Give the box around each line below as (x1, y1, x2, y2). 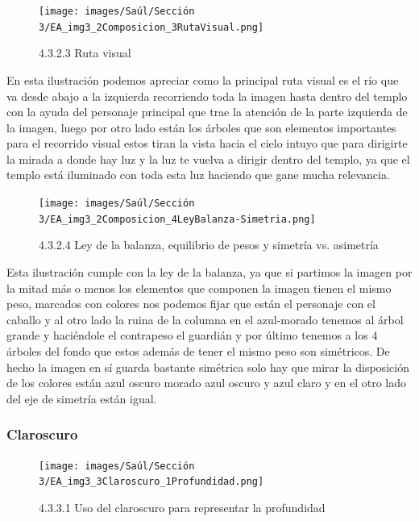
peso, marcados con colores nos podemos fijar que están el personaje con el (6, 295, 375, 312)
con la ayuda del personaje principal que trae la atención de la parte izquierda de (6, 103, 408, 120)
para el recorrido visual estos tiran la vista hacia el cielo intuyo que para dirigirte (6, 135, 408, 152)
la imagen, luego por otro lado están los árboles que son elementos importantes (6, 119, 396, 135)
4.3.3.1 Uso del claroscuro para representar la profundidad (39, 498, 326, 515)
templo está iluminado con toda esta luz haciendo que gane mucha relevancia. (6, 166, 390, 183)
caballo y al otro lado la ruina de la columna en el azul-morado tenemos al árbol (6, 311, 404, 327)
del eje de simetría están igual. (6, 390, 157, 406)
